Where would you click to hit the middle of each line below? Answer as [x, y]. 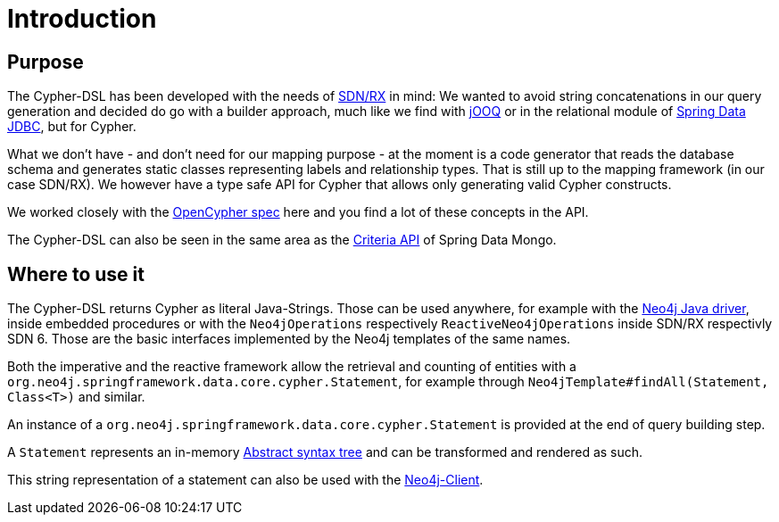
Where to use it [76, 274]
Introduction [82, 19]
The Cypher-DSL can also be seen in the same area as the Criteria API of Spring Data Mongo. [282, 240]
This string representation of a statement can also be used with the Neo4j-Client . [245, 480]
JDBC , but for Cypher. [72, 127]
